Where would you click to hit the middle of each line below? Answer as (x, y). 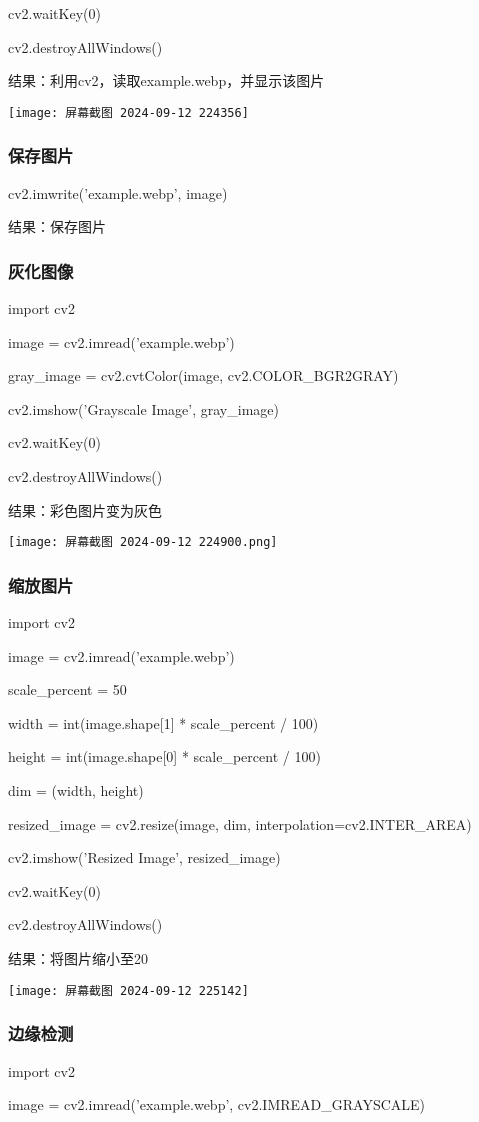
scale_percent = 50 (67, 689)
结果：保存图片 (57, 226)
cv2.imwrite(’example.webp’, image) (118, 192)
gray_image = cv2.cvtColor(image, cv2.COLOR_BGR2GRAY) (203, 375)
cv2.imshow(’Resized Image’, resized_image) (144, 857)
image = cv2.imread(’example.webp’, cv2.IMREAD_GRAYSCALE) (217, 1104)
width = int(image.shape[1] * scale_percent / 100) (163, 722)
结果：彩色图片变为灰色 (85, 509)
